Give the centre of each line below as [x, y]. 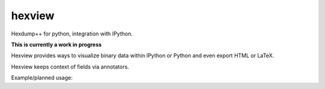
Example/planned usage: [42, 78]
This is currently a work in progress [56, 44]
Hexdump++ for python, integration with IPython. [72, 34]
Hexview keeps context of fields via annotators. [70, 67]
